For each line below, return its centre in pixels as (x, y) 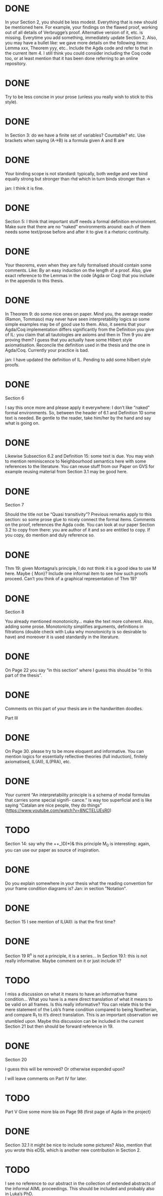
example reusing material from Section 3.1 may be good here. (66, 472)
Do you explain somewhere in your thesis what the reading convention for (79, 883)
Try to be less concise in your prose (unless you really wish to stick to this (79, 97)
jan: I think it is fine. (24, 188)
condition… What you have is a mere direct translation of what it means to (79, 999)
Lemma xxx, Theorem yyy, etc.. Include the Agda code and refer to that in (79, 48)
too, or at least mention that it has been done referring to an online (72, 58)
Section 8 (15, 612)
